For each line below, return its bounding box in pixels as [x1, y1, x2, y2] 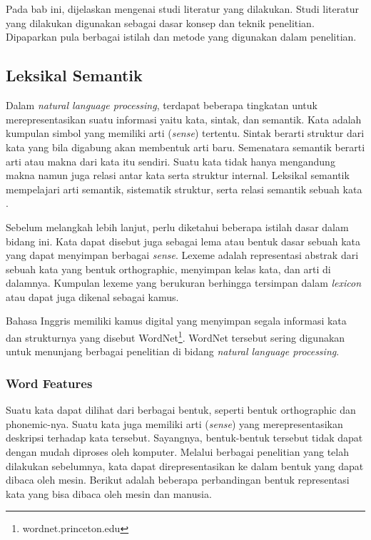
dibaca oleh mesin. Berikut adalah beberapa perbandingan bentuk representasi [6, 472, 350, 487]
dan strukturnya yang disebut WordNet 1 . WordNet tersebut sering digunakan [6, 328, 345, 345]
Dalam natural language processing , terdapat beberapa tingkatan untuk [6, 98, 317, 113]
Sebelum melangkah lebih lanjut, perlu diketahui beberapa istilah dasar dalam [6, 219, 349, 234]
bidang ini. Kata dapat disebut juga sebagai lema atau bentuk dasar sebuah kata [6, 233, 361, 248]
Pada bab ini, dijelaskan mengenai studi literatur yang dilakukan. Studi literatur [6, 1, 359, 16]
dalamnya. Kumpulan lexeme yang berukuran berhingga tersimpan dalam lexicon [6, 275, 362, 290]
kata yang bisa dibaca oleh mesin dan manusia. [6, 486, 212, 501]
